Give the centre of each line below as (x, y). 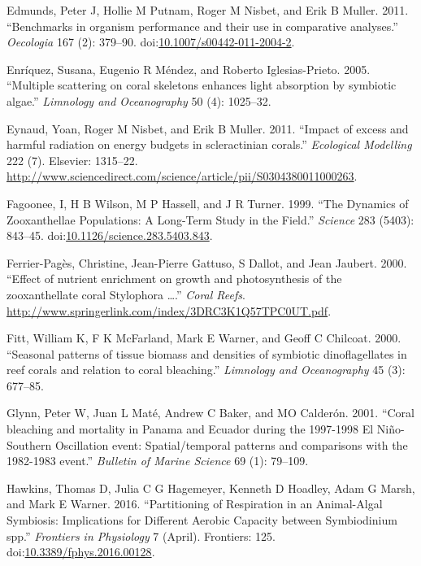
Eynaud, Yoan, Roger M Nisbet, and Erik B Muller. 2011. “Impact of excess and (208, 128)
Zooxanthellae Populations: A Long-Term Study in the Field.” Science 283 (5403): (210, 219)
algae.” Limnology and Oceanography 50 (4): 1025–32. (139, 100)
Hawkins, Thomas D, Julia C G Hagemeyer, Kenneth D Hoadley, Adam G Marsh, (211, 488)
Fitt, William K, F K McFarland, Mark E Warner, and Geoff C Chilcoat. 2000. (204, 338)
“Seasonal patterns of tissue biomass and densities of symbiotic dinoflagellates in (207, 353)
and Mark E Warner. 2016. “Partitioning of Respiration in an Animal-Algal (195, 504)
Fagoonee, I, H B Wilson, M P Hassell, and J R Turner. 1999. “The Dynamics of (208, 203)
